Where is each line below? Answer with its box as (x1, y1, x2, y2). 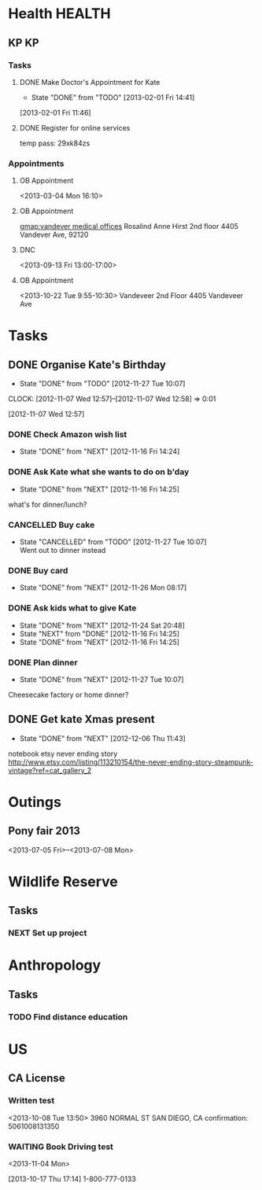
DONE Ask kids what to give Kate (8, 602, 137, 613)
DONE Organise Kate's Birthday (8, 358, 167, 371)
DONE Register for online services (19, 123, 131, 132)
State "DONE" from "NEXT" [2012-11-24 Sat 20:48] (19, 621, 185, 630)
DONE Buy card (8, 565, 68, 576)
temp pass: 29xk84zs (19, 138, 90, 148)
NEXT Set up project (8, 927, 87, 938)
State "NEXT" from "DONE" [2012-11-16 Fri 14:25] (19, 628, 179, 638)
